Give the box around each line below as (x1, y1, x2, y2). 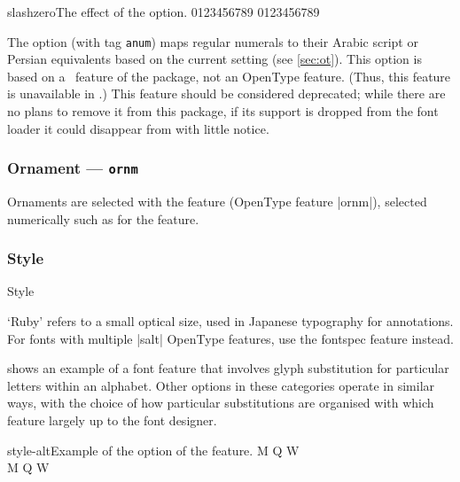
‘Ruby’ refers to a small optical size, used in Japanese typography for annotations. (7, 312, 454, 330)
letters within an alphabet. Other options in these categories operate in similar (7, 376, 435, 394)
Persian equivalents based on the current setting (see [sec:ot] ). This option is (7, 50, 422, 68)
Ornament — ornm (7, 157, 138, 179)
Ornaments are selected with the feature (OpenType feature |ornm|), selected (7, 192, 427, 210)
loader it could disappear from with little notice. (7, 119, 269, 137)
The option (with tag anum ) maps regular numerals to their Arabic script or (7, 32, 418, 51)
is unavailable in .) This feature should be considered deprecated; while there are (7, 84, 446, 103)
